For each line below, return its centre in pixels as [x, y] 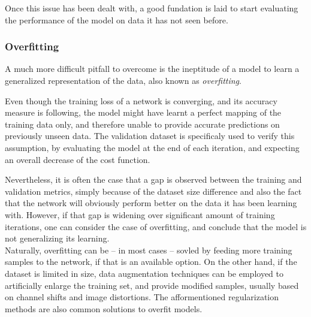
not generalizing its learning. [57, 238]
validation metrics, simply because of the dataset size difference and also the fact [153, 191]
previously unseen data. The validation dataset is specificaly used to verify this [150, 136]
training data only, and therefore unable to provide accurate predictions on [142, 124]
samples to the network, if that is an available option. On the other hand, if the [151, 262]
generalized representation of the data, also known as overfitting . [123, 80]
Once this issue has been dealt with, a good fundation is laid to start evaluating [152, 8]
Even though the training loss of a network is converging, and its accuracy [141, 100]
